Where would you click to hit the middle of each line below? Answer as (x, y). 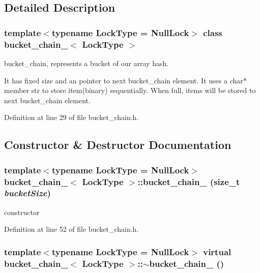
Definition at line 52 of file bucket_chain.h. (71, 229)
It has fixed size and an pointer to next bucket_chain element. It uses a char (124, 80)
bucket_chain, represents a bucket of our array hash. (86, 63)
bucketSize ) (27, 193)
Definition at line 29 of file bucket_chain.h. (71, 117)
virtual (217, 251)
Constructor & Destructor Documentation (118, 145)
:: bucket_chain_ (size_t (189, 181)
